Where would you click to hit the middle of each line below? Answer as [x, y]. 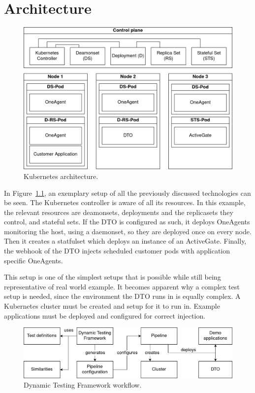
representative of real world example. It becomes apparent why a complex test [122, 286]
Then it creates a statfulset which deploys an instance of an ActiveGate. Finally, [125, 241]
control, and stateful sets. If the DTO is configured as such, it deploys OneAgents [127, 222]
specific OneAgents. [33, 260]
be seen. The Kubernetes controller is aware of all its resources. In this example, [125, 202]
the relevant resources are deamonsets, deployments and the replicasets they [119, 212]
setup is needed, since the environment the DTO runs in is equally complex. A [122, 296]
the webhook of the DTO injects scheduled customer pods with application [117, 251]
